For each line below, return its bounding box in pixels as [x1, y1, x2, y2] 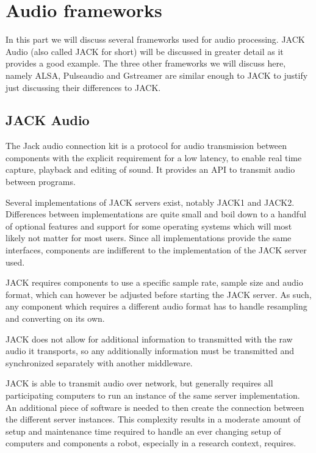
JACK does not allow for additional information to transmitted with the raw [5, 332, 293, 345]
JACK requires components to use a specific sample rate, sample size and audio [5, 276, 303, 289]
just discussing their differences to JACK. [5, 81, 161, 93]
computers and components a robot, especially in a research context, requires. [5, 437, 296, 449]
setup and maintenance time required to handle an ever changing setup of [5, 424, 281, 437]
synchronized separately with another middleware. [5, 356, 193, 369]
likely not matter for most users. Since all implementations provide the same [5, 231, 292, 244]
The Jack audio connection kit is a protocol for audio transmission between [5, 139, 287, 152]
